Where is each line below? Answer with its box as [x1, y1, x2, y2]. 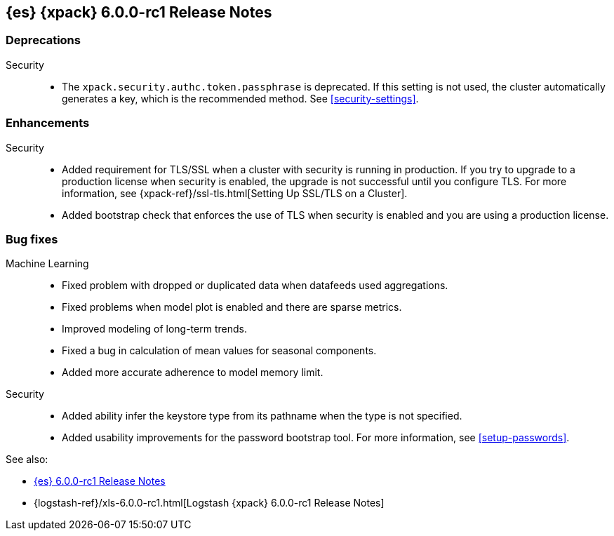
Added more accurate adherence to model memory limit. [62, 366, 323, 379]
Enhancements [6, 116, 90, 130]
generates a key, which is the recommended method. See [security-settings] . [62, 92, 419, 105]
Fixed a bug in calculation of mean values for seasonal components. [62, 344, 377, 357]
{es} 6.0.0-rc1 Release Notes [34, 475, 166, 488]
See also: [6, 453, 48, 466]
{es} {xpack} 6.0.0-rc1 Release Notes [6, 4, 272, 21]
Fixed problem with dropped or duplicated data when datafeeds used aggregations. [62, 279, 448, 292]
